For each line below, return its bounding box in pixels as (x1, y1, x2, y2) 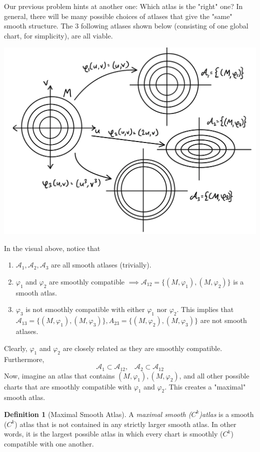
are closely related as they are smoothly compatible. (62, 342, 222, 353)
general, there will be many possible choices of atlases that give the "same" (4, 10, 232, 21)
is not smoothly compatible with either (25, 304, 145, 314)
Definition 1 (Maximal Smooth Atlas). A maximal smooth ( (4, 408, 191, 419)
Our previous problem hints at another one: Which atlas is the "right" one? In (4, 1, 243, 11)
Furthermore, (4, 353, 44, 364)
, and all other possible (179, 370, 249, 380)
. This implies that (176, 304, 234, 314)
